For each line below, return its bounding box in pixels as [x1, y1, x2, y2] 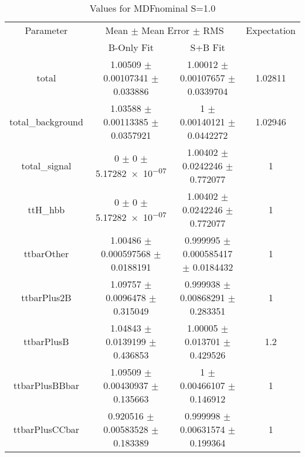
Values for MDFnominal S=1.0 [89, 1, 216, 15]
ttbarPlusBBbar [13, 378, 79, 392]
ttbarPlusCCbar [13, 422, 80, 436]
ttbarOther [23, 247, 69, 260]
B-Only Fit [108, 40, 154, 54]
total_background [9, 115, 83, 128]
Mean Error [141, 23, 190, 37]
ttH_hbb [28, 203, 65, 216]
